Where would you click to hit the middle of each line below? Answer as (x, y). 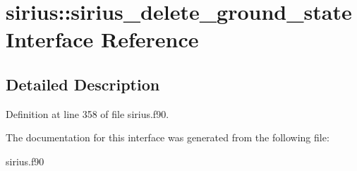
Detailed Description (83, 84)
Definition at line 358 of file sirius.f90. (87, 113)
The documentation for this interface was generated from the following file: (168, 137)
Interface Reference (102, 39)
